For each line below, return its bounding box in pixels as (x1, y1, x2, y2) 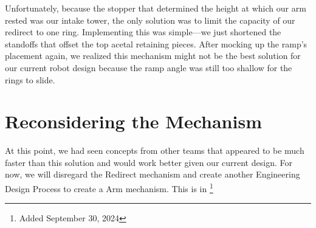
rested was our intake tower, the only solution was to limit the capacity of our (5, 13, 295, 26)
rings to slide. (5, 73, 55, 86)
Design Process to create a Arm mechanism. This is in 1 (5, 181, 213, 195)
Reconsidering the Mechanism (5, 109, 262, 134)
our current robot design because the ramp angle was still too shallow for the (5, 61, 292, 74)
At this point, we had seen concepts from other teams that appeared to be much (5, 144, 304, 157)
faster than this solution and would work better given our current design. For (5, 156, 292, 168)
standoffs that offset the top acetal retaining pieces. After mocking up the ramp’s (5, 37, 307, 50)
